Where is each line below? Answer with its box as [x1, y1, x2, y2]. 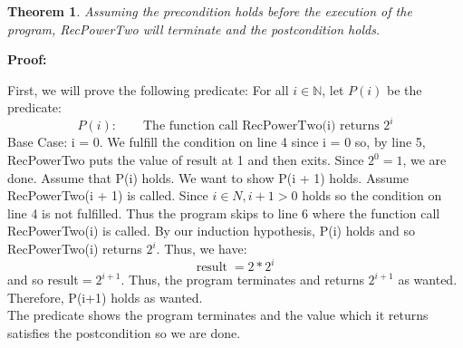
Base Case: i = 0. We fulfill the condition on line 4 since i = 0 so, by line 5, [7, 132, 426, 151]
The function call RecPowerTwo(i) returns [143, 120, 380, 133]
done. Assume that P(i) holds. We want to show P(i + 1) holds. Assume [7, 168, 410, 187]
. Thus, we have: [156, 239, 247, 258]
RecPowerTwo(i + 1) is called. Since [7, 186, 208, 205]
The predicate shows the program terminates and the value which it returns [7, 305, 429, 324]
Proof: [7, 50, 47, 69]
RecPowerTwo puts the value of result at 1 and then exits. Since [7, 150, 364, 169]
